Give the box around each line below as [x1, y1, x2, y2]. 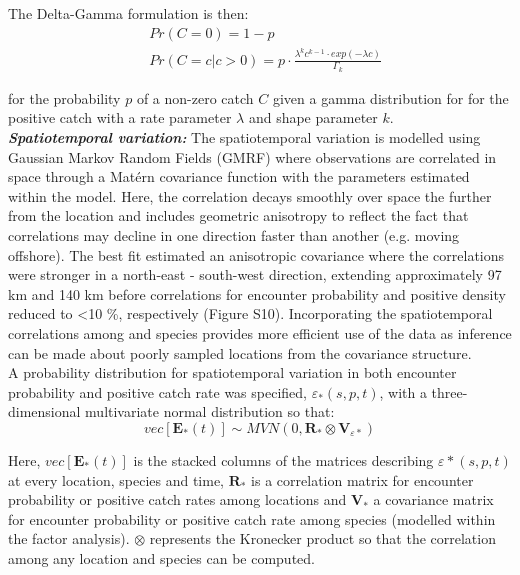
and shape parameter [248, 107, 378, 128]
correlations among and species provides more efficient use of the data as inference [8, 322, 512, 343]
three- [431, 381, 468, 402]
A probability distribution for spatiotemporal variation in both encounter [8, 362, 457, 383]
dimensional [8, 401, 81, 422]
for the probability [8, 87, 121, 108]
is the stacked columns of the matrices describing [133, 449, 434, 470]
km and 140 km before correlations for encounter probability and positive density [8, 283, 506, 304]
